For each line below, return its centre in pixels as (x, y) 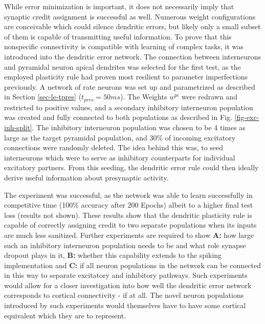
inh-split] (18, 127)
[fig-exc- (247, 117)
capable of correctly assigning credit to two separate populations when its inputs (130, 225)
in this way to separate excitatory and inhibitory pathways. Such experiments (126, 275)
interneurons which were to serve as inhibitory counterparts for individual (120, 157)
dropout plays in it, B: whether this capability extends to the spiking (113, 255)
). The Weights (144, 97)
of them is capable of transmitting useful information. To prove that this (118, 36)
